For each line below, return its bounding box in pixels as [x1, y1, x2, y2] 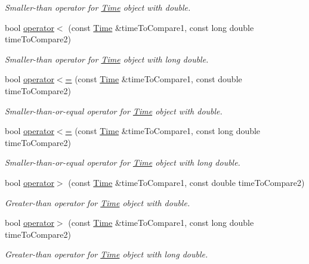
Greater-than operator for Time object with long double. [5, 248, 208, 260]
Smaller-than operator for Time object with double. [5, 1, 191, 13]
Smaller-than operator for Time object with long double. [5, 52, 209, 65]
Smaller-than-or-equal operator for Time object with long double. [5, 156, 240, 169]
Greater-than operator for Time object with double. [5, 196, 190, 209]
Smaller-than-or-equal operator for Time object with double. [5, 104, 223, 117]
